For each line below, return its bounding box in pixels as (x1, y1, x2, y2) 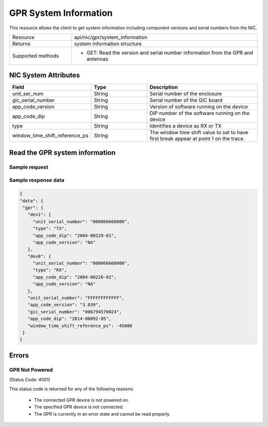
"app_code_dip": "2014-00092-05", (27, 316, 112, 322)
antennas (86, 55, 109, 62)
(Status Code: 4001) (9, 377, 51, 383)
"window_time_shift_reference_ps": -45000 (27, 323, 133, 328)
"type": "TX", (32, 226, 67, 232)
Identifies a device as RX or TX (149, 122, 222, 129)
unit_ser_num (12, 90, 44, 97)
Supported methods (12, 52, 59, 59)
